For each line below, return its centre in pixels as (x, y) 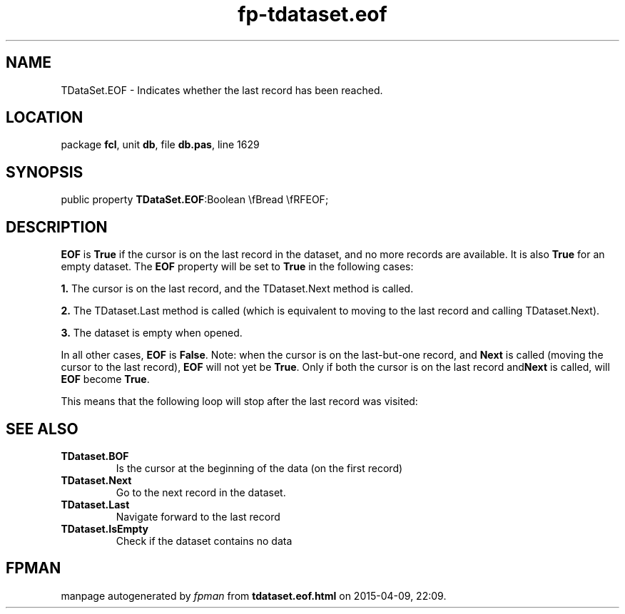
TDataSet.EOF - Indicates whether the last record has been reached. (222, 90)
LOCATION (45, 118)
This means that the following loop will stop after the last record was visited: (239, 401)
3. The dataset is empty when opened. (152, 333)
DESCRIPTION (57, 227)
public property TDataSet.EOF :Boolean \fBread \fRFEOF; (195, 200)
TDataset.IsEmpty (105, 528)
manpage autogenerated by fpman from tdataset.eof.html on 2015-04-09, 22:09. (254, 595)
